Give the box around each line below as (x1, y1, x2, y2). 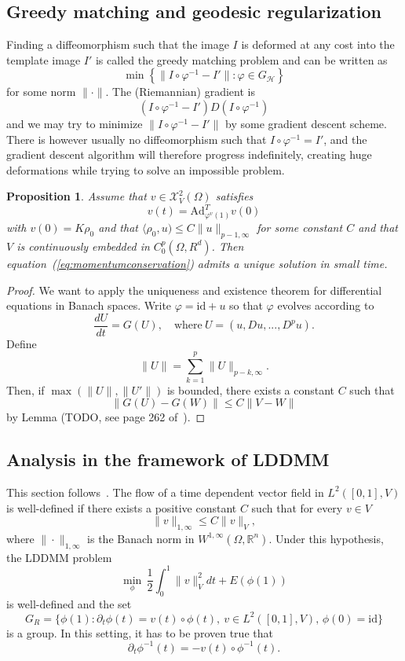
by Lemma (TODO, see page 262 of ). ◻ (6, 409, 206, 425)
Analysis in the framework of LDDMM (6, 447, 330, 472)
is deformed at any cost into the (241, 36, 395, 53)
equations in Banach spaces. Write (6, 297, 172, 314)
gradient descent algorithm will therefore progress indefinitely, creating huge (6, 146, 372, 163)
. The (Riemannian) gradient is (105, 83, 255, 100)
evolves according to (277, 297, 374, 314)
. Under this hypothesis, (268, 530, 384, 546)
